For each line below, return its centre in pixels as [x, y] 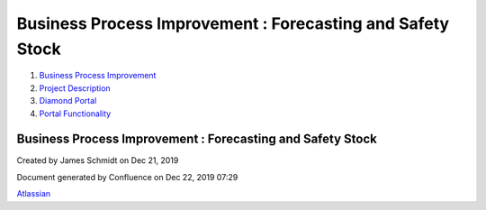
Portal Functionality [75, 114]
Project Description [75, 88]
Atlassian [34, 194]
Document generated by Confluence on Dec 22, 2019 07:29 [127, 177]
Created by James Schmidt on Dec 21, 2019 [98, 160]
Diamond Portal [68, 101]
